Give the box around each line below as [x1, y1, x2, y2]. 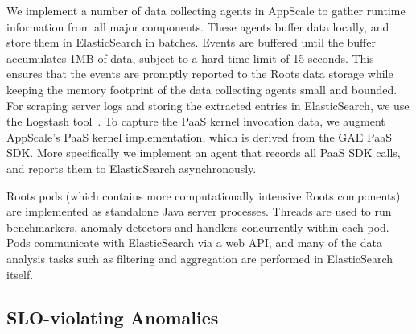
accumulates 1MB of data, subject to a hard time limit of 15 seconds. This [6, 49, 374, 66]
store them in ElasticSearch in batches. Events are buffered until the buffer [6, 34, 376, 51]
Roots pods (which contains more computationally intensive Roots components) [6, 187, 401, 204]
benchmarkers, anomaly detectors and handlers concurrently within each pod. [6, 218, 389, 235]
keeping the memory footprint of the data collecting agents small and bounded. [6, 80, 397, 97]
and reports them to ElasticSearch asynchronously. [6, 159, 257, 176]
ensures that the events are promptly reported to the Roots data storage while [6, 65, 393, 82]
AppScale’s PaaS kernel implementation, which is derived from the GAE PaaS [6, 128, 392, 145]
